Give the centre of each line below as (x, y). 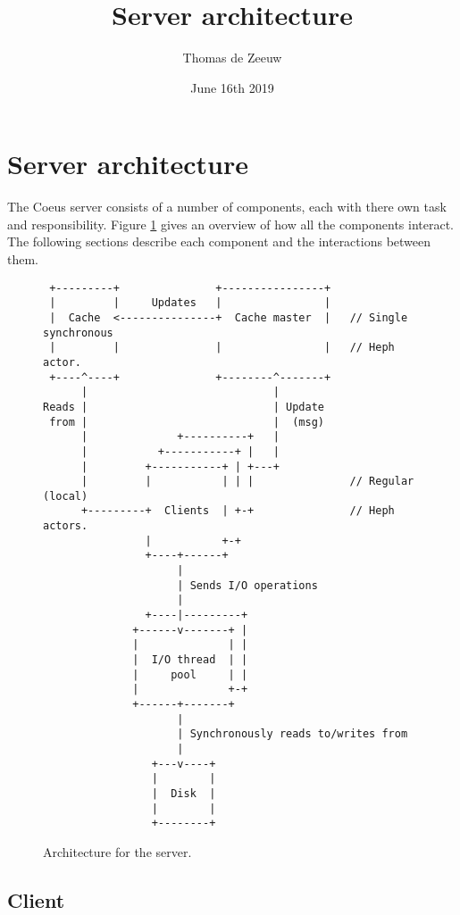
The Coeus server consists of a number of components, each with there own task (227, 207)
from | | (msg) (187, 422)
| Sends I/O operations (247, 585)
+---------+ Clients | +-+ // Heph (238, 511)
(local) (66, 496)
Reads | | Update (184, 407)
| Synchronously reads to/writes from (293, 734)
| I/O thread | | (190, 660)
